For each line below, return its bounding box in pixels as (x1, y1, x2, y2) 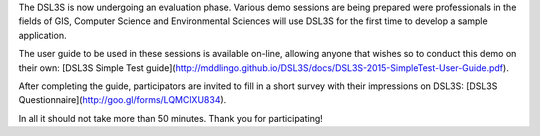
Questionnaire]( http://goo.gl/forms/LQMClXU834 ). (18, 94, 227, 106)
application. (18, 29, 67, 41)
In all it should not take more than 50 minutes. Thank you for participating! (18, 112, 324, 124)
